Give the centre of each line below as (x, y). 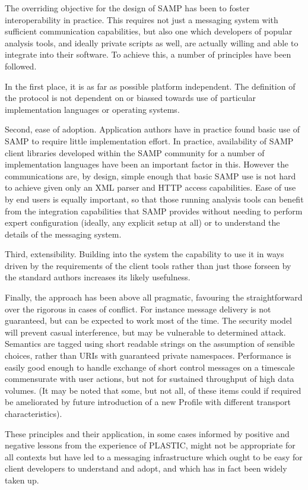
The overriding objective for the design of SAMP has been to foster (127, 8)
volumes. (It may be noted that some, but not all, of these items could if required (153, 390)
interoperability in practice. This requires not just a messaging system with (142, 19)
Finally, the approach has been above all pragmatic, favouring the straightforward (154, 297)
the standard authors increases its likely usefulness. (98, 277)
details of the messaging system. (63, 234)
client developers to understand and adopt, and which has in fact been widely (146, 468)
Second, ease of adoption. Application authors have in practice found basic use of (153, 129)
